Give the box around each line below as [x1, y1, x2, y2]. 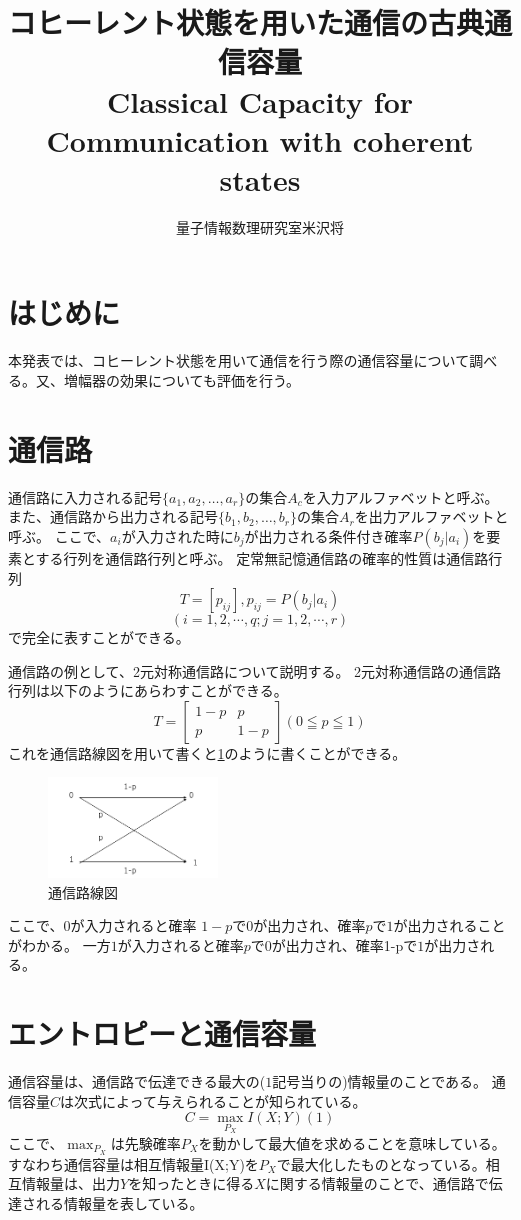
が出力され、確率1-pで [271, 934, 418, 955]
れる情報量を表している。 [35, 1193, 204, 1214]
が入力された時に [121, 525, 234, 546]
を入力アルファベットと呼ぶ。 [302, 486, 499, 507]
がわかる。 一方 [8, 934, 111, 955]
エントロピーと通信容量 [8, 1013, 317, 1054]
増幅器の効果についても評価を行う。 [63, 370, 301, 390]
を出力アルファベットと [354, 506, 509, 527]
